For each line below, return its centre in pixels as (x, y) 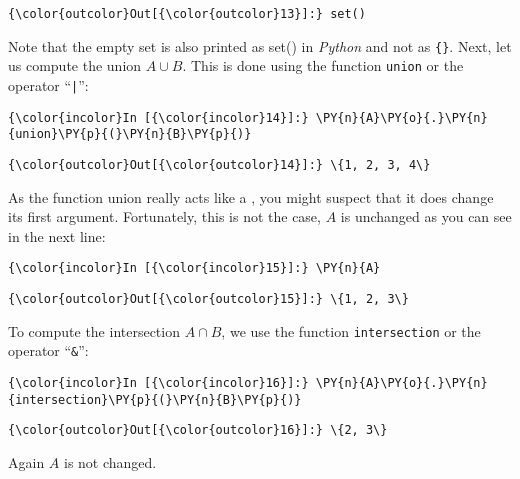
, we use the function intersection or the (351, 330)
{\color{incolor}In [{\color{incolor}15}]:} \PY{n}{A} (194, 268)
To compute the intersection (94, 330)
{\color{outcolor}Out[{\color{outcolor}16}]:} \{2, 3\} (198, 430)
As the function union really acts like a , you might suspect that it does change (251, 196)
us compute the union (75, 65)
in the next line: (57, 235)
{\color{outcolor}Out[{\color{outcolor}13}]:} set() (187, 14)
